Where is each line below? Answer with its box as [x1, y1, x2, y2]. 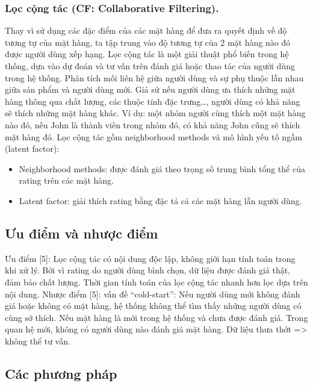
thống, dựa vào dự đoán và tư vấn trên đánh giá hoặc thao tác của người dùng [5, 60, 295, 72]
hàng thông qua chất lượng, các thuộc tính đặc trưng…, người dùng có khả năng [5, 95, 300, 107]
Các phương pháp [5, 364, 117, 382]
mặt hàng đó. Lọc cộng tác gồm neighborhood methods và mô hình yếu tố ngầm [5, 130, 302, 143]
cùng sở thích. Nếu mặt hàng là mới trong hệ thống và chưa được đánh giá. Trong [5, 311, 308, 323]
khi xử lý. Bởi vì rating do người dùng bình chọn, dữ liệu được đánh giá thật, [5, 264, 291, 276]
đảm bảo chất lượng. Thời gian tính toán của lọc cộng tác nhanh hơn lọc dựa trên [5, 275, 308, 288]
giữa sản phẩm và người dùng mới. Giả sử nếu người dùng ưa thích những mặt [5, 83, 296, 96]
